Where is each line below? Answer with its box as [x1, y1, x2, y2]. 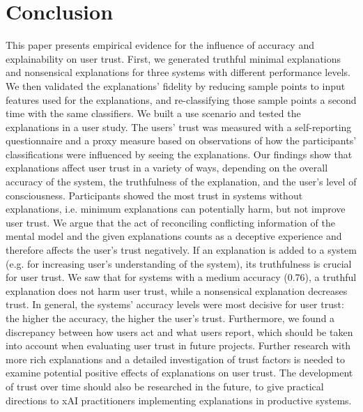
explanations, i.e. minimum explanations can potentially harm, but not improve [6, 201, 346, 216]
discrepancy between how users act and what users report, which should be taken [6, 324, 353, 339]
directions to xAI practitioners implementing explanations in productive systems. [6, 392, 352, 407]
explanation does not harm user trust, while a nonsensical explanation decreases [6, 283, 348, 298]
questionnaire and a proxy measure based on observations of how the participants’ [6, 133, 357, 148]
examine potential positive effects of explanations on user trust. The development [6, 365, 353, 380]
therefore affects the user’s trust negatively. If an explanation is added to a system [6, 243, 357, 257]
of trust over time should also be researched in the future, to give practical [6, 379, 324, 393]
